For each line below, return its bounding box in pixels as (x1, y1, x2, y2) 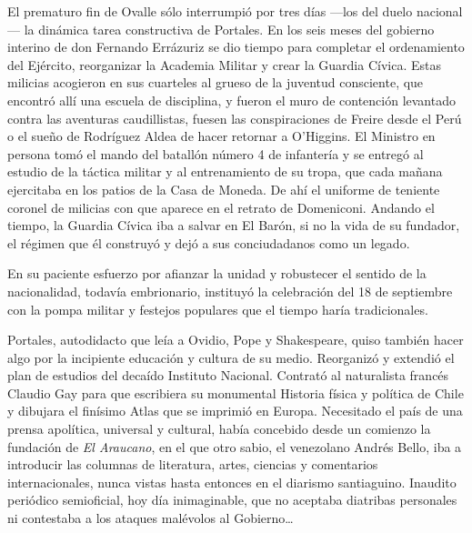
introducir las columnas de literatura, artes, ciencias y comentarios (7, 455, 378, 474)
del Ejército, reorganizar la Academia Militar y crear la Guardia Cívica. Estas (7, 55, 441, 74)
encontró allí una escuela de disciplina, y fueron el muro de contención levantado (7, 90, 456, 109)
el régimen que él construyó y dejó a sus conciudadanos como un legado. (7, 233, 410, 252)
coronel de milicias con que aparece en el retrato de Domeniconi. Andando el (7, 197, 435, 216)
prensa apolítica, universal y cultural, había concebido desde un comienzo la (7, 419, 431, 438)
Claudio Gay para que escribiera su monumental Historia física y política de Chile (7, 383, 464, 402)
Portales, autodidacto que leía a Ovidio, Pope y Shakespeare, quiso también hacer (7, 330, 464, 349)
